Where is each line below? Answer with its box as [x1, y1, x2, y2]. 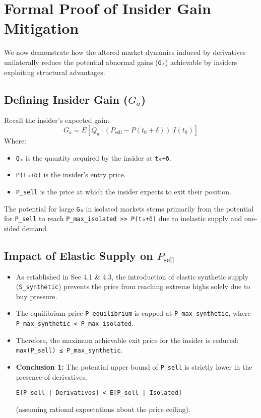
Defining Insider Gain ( [4, 91, 128, 107]
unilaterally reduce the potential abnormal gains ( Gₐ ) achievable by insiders [4, 56, 237, 67]
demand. [22, 223, 48, 233]
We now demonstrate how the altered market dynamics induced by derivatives [4, 47, 246, 57]
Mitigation [4, 18, 79, 38]
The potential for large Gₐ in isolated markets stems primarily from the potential [4, 203, 254, 214]
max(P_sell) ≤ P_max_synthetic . [16, 344, 123, 355]
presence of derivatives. [16, 371, 87, 382]
